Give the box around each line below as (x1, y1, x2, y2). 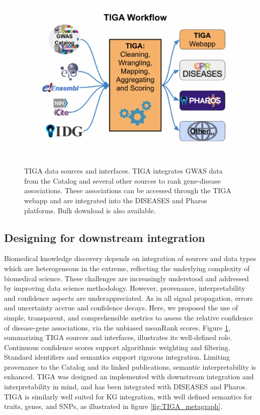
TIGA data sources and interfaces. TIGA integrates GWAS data (24, 165, 223, 176)
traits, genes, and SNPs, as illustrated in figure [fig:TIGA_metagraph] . (4, 401, 223, 411)
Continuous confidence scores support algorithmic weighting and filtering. (4, 342, 230, 352)
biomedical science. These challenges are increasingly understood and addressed (4, 273, 249, 283)
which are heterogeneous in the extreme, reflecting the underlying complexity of (4, 263, 250, 273)
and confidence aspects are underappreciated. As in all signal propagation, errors (4, 292, 253, 303)
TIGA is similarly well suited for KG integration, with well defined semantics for (4, 391, 252, 401)
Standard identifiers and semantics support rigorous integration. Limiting (4, 352, 230, 362)
